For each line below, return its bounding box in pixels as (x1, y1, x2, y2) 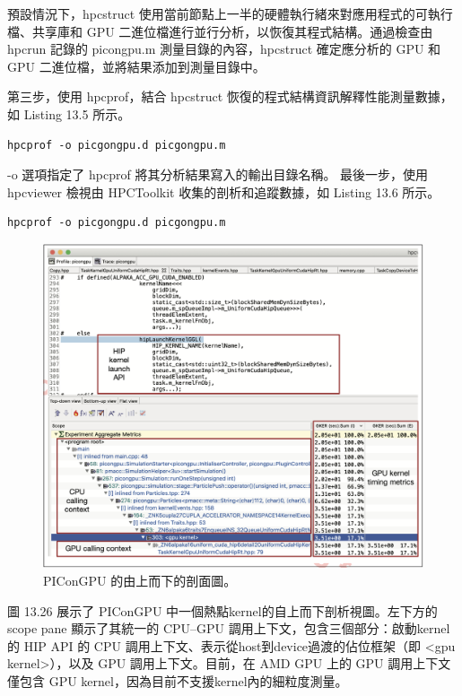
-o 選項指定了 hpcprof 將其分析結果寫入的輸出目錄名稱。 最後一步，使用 (7, 165, 429, 184)
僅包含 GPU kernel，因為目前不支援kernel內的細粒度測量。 (7, 671, 348, 690)
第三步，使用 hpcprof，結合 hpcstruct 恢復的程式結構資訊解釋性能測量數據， (7, 87, 453, 106)
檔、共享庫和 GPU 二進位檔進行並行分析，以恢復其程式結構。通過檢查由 (7, 22, 433, 40)
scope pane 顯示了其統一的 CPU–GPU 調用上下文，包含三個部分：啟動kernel (7, 619, 450, 638)
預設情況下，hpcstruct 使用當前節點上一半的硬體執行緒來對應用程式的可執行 (7, 4, 453, 22)
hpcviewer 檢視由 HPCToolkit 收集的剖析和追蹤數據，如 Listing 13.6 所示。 (7, 182, 440, 201)
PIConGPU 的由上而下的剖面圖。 (43, 571, 237, 589)
